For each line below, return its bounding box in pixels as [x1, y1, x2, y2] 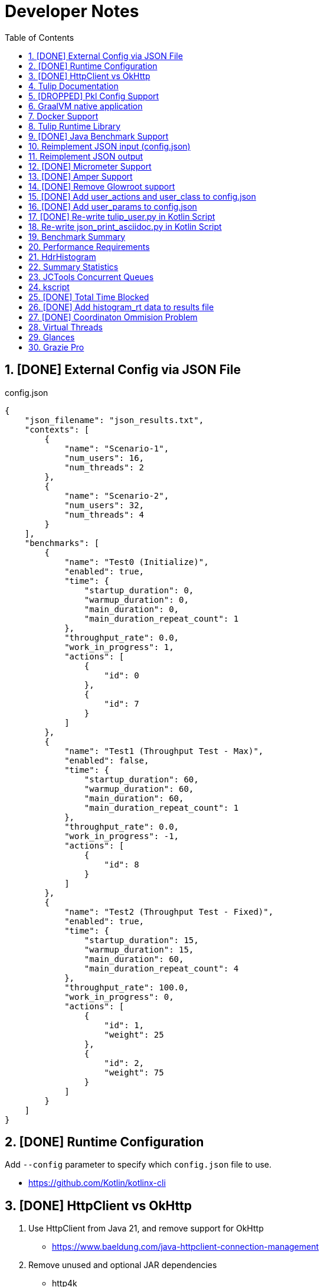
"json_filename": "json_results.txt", [24, 415, 204, 425]
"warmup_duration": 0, [84, 594, 189, 604]
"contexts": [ [24, 424, 90, 434]
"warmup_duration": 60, [84, 784, 194, 794]
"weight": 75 [104, 1067, 164, 1077]
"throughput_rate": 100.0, [64, 982, 189, 992]
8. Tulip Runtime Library [28, 121, 121, 131]
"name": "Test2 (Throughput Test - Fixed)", [64, 906, 274, 916]
